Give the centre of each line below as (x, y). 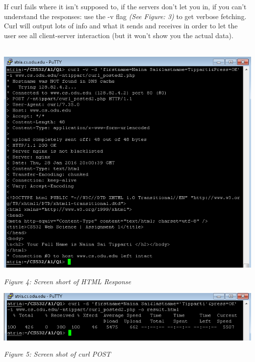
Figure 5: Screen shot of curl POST (57, 354)
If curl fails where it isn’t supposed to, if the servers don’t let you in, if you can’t (125, 6)
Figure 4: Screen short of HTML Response (68, 281)
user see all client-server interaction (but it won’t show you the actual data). (119, 35)
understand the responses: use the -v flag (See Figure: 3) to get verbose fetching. (125, 16)
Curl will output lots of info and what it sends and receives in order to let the (121, 26)
